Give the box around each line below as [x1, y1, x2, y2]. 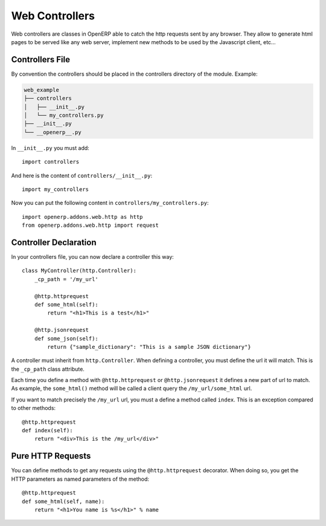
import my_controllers [22, 186, 89, 193]
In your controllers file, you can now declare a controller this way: [11, 253, 174, 261]
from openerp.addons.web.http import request [22, 222, 159, 229]
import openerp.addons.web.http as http [22, 213, 143, 220]
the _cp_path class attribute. [11, 365, 85, 372]
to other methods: [11, 404, 56, 412]
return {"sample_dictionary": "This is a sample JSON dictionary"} [47, 343, 251, 350]
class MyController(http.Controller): [22, 267, 137, 274]
